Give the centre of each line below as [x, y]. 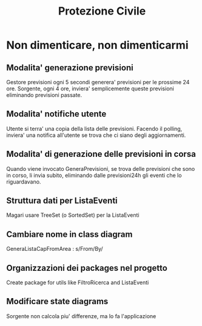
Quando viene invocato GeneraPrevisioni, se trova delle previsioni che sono [101, 168]
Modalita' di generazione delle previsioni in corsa [101, 154]
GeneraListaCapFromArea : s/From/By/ [55, 249]
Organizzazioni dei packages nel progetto [87, 268]
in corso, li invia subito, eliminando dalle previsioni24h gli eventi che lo [94, 175]
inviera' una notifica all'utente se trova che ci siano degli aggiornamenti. [96, 135]
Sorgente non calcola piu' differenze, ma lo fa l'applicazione [81, 316]
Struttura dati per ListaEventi [62, 201]
